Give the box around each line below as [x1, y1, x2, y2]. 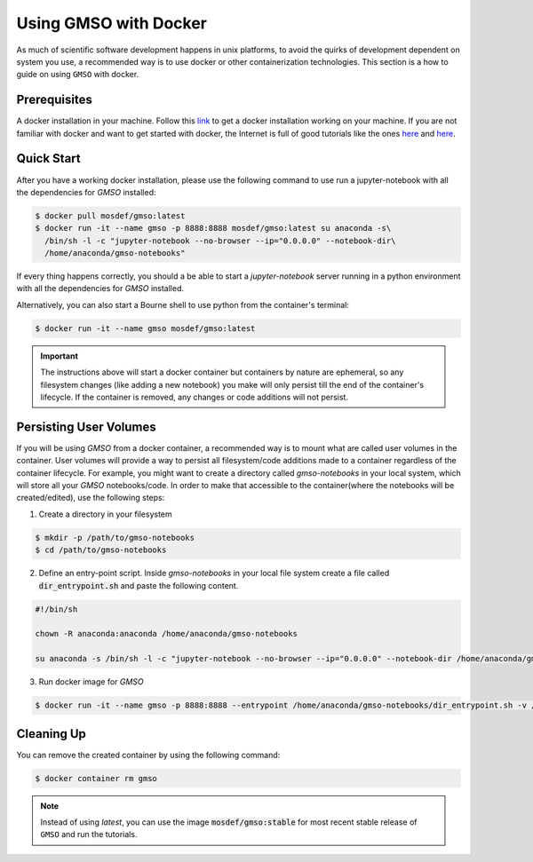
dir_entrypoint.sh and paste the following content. [38, 580, 239, 590]
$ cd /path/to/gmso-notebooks [35, 545, 167, 555]
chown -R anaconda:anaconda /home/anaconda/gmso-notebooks [35, 629, 298, 639]
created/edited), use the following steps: [16, 493, 165, 503]
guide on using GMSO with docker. [16, 69, 139, 80]
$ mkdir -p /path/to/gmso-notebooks [35, 533, 195, 542]
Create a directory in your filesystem [38, 509, 172, 519]
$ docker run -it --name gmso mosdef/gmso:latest [35, 323, 256, 333]
